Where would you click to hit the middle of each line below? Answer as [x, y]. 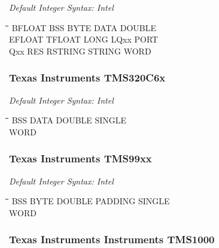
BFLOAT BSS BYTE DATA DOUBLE [84, 27]
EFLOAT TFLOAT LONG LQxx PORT [84, 39]
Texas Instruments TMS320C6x [87, 78]
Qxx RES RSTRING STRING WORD [80, 51]
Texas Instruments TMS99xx [80, 158]
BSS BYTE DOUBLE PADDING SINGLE [91, 201]
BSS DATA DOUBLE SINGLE [69, 120]
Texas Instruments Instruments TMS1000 [112, 239]
